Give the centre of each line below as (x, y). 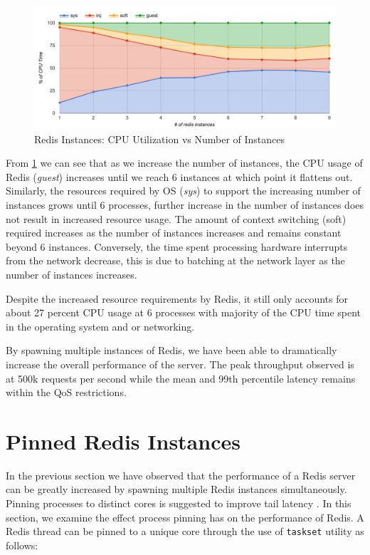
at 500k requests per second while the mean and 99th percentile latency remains (181, 378)
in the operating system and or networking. (100, 326)
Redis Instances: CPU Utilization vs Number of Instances (160, 139)
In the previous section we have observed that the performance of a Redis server (181, 475)
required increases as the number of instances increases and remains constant (174, 233)
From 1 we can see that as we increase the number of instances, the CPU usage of (184, 163)
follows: (22, 545)
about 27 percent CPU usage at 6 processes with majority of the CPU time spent (184, 312)
